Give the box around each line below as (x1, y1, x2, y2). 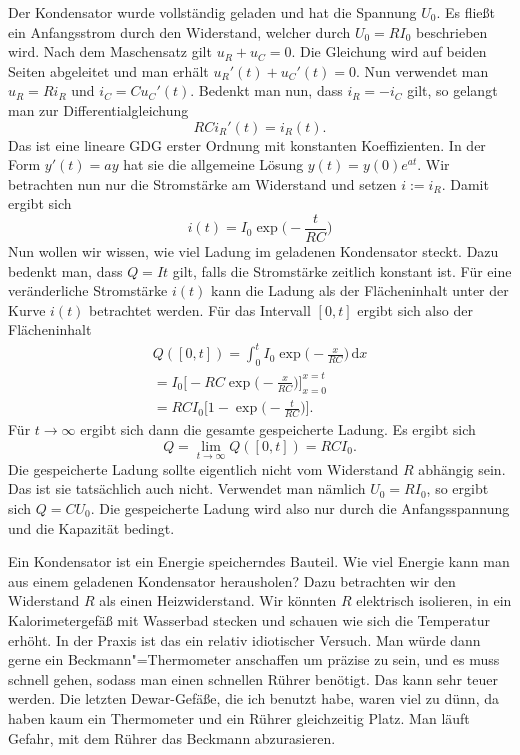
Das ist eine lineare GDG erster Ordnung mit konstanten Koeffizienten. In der (8, 134, 486, 155)
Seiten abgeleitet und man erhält (8, 60, 209, 81)
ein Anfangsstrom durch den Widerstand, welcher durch (8, 21, 351, 42)
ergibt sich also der (357, 299, 473, 320)
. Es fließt (436, 2, 495, 22)
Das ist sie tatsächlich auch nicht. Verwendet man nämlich (8, 478, 366, 499)
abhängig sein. (418, 458, 506, 479)
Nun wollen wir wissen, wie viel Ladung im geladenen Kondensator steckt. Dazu (8, 241, 499, 261)
